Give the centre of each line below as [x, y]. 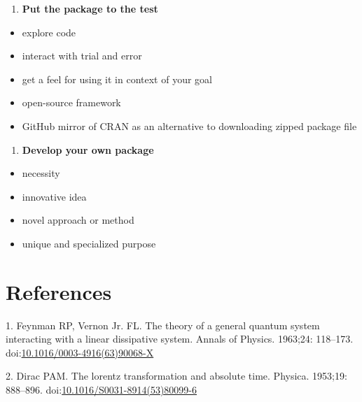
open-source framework [71, 102]
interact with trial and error [82, 56]
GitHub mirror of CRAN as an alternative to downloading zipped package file [189, 125]
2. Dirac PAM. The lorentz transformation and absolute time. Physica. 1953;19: [176, 376]
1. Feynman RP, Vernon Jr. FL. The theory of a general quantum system [163, 325]
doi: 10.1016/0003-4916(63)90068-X [80, 352]
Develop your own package [88, 149]
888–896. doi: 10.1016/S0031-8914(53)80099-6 [102, 390]
